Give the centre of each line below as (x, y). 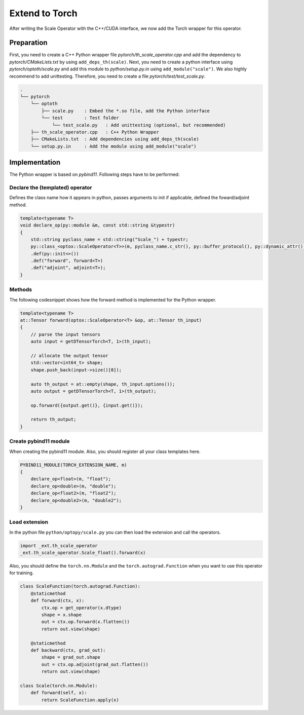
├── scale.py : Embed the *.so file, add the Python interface (126, 111)
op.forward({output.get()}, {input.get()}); (87, 405)
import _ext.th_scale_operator (59, 545)
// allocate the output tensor (69, 355)
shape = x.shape (62, 615)
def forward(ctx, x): (58, 601)
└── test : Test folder (80, 118)
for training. (22, 573)
